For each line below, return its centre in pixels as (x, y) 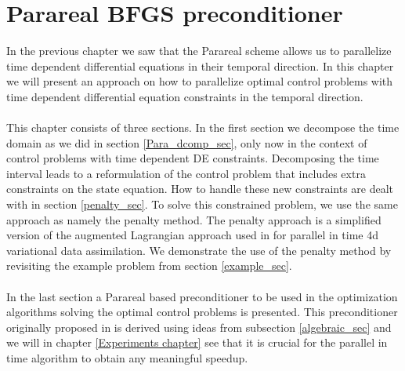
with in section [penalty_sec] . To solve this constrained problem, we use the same (202, 204)
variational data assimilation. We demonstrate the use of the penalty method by (199, 250)
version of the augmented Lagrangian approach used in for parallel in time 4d (193, 235)
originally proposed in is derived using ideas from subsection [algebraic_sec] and (199, 327)
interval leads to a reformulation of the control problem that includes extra (186, 173)
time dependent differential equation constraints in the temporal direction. (185, 96)
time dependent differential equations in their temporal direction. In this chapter (200, 65)
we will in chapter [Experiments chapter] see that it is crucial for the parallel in (197, 342)
